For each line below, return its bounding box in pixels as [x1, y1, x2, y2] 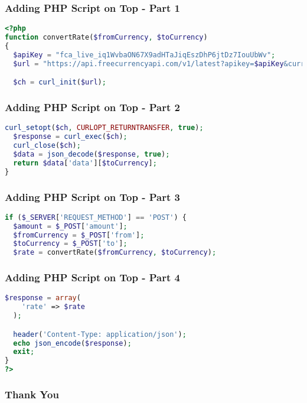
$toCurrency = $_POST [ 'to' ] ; [13, 239, 128, 248]
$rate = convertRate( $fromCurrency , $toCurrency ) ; [13, 248, 217, 257]
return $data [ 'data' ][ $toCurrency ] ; [13, 158, 157, 167]
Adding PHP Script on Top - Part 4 [5, 270, 180, 285]
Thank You [5, 386, 59, 401]
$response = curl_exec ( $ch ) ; [13, 132, 128, 141]
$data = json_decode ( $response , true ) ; [13, 149, 170, 158]
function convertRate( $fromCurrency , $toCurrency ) [5, 33, 208, 42]
